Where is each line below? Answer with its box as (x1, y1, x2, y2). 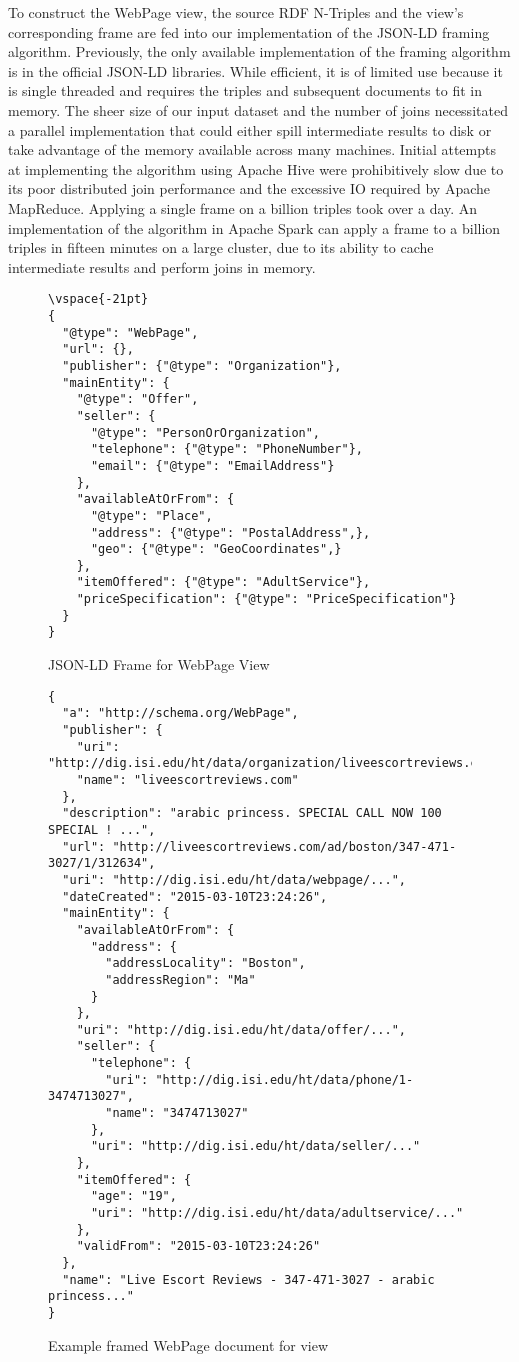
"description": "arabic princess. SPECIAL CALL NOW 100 (62, 806, 442, 821)
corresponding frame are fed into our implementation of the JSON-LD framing (8, 21, 490, 42)
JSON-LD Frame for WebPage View (48, 654, 270, 675)
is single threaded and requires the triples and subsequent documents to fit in (8, 80, 482, 101)
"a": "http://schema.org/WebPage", (62, 706, 299, 721)
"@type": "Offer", (76, 392, 199, 407)
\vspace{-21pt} (48, 292, 149, 307)
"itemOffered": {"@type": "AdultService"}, (76, 575, 371, 590)
